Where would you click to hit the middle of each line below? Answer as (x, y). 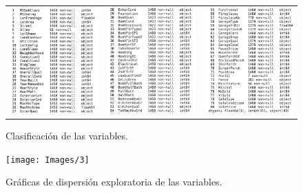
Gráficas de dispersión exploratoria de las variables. (114, 182)
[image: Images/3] (48, 160)
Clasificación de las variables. (67, 135)
